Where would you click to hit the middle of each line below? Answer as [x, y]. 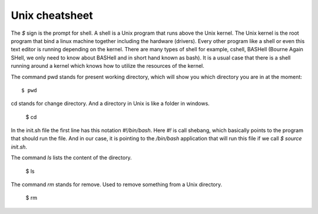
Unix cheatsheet [52, 15]
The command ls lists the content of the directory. [71, 158]
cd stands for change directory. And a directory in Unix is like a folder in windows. [110, 104]
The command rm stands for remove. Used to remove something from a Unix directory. [117, 185]
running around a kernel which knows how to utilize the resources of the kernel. [107, 66]
